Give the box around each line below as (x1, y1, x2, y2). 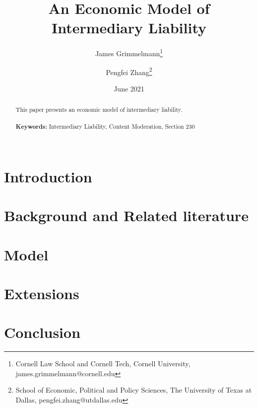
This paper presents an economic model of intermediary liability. (15, 105, 183, 114)
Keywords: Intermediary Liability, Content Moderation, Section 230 (15, 122, 195, 131)
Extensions (4, 283, 79, 303)
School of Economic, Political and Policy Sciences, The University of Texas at (15, 385, 252, 395)
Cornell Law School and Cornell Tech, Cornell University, (15, 358, 191, 369)
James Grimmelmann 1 (95, 47, 163, 58)
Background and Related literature (4, 205, 249, 226)
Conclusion (4, 322, 81, 342)
